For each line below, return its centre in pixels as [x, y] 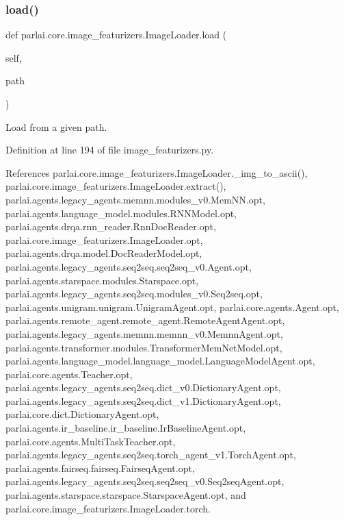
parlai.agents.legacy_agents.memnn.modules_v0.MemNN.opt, [135, 199]
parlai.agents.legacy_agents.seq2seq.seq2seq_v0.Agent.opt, [129, 266]
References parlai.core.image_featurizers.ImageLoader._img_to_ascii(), [157, 172]
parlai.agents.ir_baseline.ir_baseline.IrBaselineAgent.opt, [126, 428]
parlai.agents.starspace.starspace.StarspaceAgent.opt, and [126, 495]
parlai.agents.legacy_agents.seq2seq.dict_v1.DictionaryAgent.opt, [143, 400]
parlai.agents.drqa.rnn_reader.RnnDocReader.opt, [111, 226]
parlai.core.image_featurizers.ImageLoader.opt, [104, 239]
